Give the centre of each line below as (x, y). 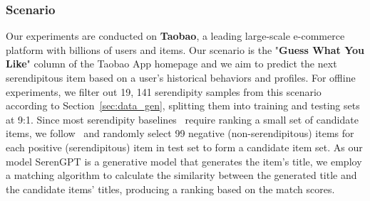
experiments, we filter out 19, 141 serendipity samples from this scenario (164, 91)
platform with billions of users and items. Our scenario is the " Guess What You (185, 49)
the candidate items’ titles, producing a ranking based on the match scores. (170, 189)
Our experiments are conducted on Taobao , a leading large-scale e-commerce (175, 36)
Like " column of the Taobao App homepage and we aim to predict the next (171, 64)
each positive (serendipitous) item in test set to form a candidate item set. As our (184, 147)
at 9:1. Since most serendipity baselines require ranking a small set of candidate (182, 119)
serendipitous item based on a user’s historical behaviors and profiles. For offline (181, 77)
